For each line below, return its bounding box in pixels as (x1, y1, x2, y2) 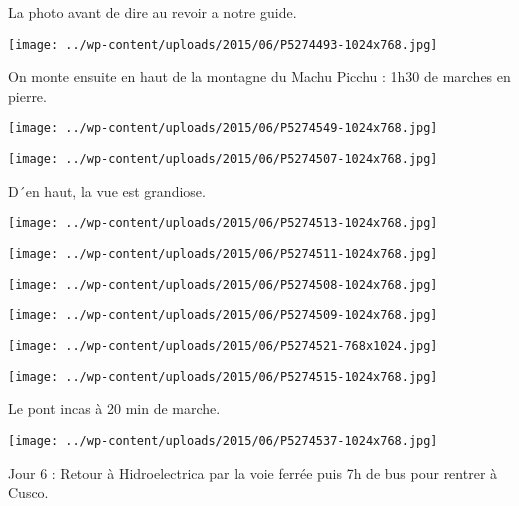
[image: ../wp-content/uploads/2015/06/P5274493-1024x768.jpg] (8, 37, 438, 52)
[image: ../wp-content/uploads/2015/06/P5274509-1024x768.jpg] (8, 308, 438, 323)
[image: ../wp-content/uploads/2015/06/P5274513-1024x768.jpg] (8, 216, 438, 231)
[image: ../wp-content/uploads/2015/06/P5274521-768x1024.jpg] (8, 338, 438, 353)
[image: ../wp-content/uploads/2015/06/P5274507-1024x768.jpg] (8, 152, 438, 167)
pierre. (8, 85, 47, 106)
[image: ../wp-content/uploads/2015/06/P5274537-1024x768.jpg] (8, 433, 438, 448)
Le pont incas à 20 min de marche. (8, 398, 221, 419)
